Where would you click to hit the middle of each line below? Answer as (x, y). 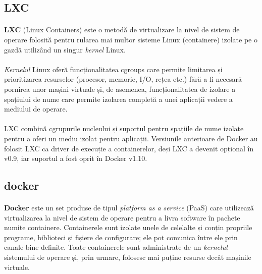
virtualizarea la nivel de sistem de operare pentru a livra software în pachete (122, 217)
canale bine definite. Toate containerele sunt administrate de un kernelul (116, 247)
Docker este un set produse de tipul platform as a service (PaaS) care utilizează (129, 208)
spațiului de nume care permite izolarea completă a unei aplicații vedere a (118, 99)
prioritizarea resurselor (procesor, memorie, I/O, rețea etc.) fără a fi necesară (123, 79)
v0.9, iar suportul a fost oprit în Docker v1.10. (76, 158)
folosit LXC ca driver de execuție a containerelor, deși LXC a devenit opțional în (129, 148)
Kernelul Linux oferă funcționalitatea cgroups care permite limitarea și (113, 69)
